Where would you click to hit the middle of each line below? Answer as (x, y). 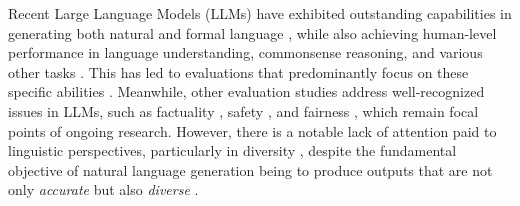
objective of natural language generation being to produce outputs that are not (250, 169)
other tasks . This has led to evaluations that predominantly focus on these (238, 71)
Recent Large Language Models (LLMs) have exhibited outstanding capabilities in (260, 13)
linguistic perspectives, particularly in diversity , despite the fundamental (232, 150)
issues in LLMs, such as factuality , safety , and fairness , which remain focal (243, 110)
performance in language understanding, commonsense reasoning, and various (245, 52)
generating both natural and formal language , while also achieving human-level (252, 32)
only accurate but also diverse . (103, 189)
